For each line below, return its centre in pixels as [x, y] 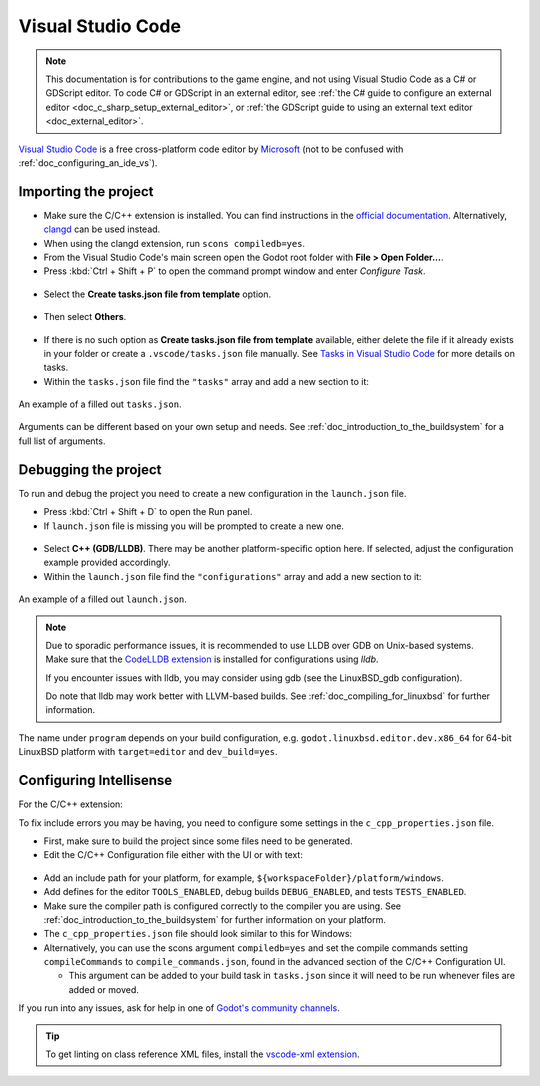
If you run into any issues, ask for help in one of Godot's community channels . [179, 1008]
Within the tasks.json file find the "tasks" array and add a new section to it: [206, 381]
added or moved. [104, 989]
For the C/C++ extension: [71, 804]
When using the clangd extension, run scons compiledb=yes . [174, 243]
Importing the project [86, 191]
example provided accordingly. [107, 562]
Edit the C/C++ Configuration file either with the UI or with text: [173, 855]
